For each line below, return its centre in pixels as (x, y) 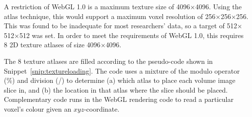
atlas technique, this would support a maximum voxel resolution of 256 (110, 16)
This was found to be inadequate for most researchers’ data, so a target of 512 (121, 26)
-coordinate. (102, 108)
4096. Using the (218, 6)
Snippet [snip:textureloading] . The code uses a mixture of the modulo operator (122, 70)
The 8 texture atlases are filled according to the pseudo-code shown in (108, 61)
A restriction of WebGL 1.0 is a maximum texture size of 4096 (97, 6)
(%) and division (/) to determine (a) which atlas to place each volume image (120, 80)
